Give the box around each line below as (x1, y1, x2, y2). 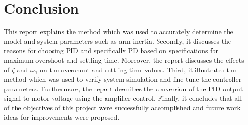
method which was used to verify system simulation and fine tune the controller (4, 74, 242, 84)
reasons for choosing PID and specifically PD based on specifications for (4, 45, 218, 55)
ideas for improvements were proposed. (4, 112, 120, 122)
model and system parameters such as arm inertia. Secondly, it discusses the (4, 36, 231, 46)
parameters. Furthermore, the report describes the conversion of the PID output (4, 83, 243, 93)
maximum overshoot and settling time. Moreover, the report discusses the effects (4, 54, 244, 65)
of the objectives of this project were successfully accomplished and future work (4, 102, 241, 112)
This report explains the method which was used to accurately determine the (4, 26, 233, 36)
